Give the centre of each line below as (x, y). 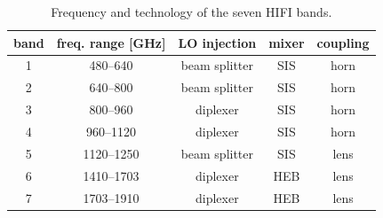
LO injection (217, 42)
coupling (343, 42)
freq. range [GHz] (111, 42)
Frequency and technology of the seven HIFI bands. (191, 12)
